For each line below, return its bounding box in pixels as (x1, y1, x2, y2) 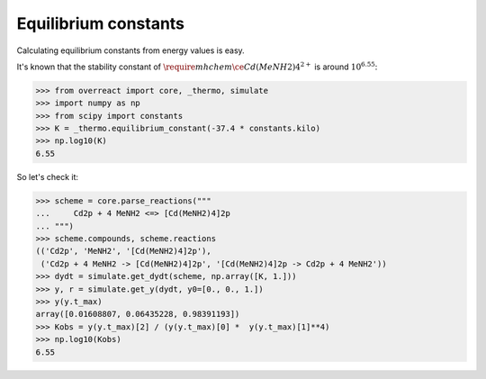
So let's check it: (16, 171, 79, 182)
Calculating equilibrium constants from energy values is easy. (16, 45, 245, 56)
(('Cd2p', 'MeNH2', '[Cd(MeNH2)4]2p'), (35, 246, 211, 257)
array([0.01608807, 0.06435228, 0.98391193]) (35, 309, 240, 320)
